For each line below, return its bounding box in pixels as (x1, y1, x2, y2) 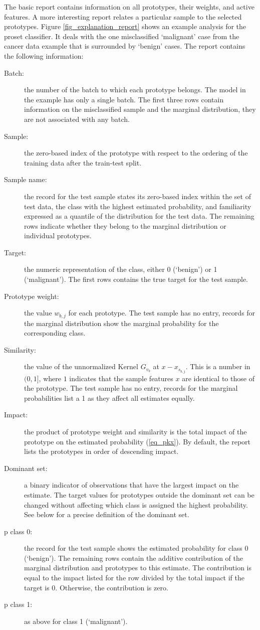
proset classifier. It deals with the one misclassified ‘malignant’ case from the (4, 31, 239, 41)
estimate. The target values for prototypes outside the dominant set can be (24, 489, 254, 500)
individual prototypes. (24, 230, 92, 241)
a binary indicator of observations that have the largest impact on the (24, 480, 239, 490)
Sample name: (4, 174, 47, 185)
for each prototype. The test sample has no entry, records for (68, 307, 255, 318)
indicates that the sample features (69, 373, 173, 383)
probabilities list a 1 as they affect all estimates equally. (24, 392, 195, 403)
